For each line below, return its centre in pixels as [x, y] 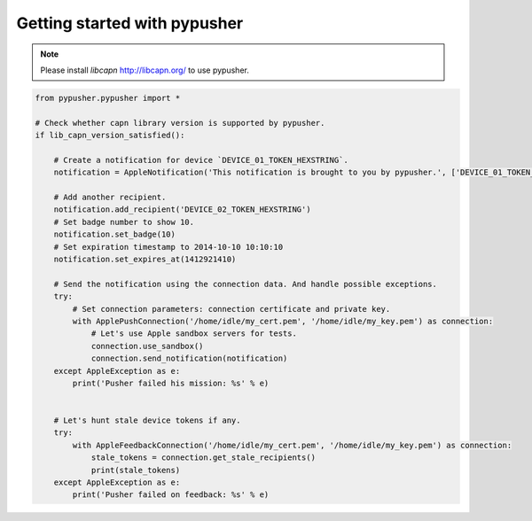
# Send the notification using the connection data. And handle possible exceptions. [246, 284]
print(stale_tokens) [136, 470]
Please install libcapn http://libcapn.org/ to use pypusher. [145, 70]
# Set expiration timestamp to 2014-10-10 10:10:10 [168, 247]
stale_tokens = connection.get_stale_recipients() [203, 458]
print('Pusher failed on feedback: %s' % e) [171, 495]
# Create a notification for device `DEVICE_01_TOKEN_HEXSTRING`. [201, 160]
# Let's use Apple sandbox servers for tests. [194, 334]
